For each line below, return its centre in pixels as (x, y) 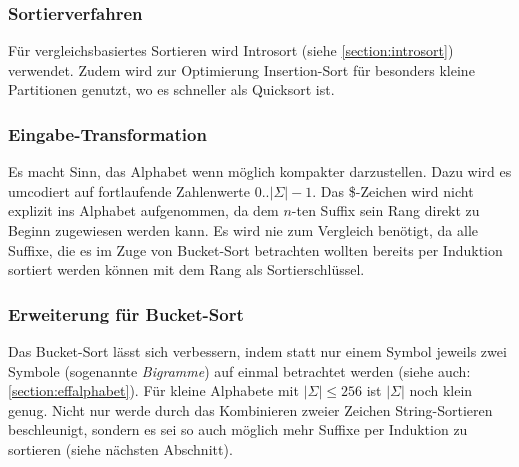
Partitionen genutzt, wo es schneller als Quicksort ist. (171, 89)
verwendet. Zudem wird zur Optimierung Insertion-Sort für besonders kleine (241, 69)
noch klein (441, 390)
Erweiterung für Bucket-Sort (126, 313)
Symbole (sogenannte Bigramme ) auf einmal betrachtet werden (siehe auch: (239, 370)
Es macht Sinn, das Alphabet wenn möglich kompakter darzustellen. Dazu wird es (260, 171)
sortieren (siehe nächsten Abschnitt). (120, 448)
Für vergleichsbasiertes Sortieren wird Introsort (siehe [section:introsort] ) (231, 50)
